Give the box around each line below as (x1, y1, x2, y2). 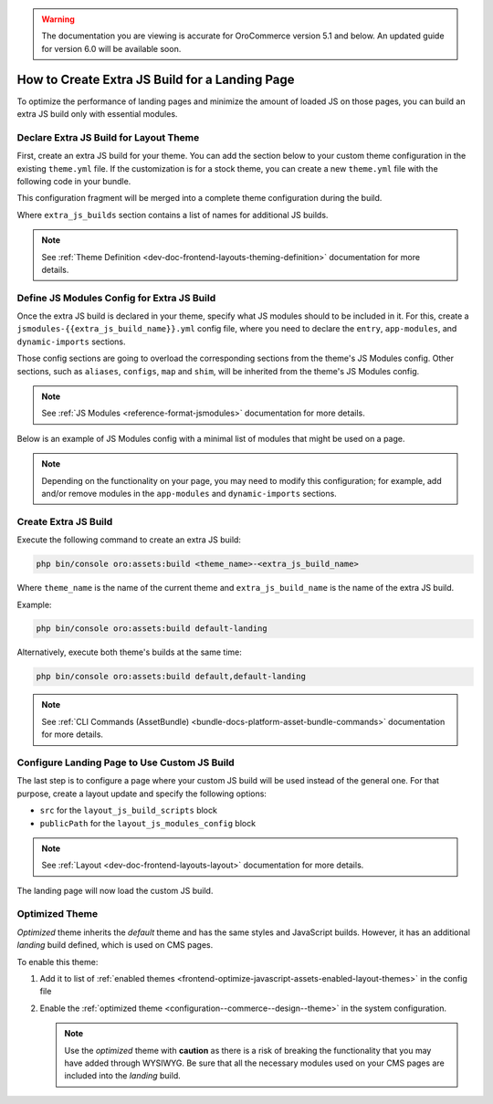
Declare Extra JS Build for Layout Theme (16, 131, 200, 143)
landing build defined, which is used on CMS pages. (16, 940, 214, 951)
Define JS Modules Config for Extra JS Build (16, 291, 216, 304)
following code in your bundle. (16, 176, 131, 186)
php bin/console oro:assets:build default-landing (36, 624, 268, 634)
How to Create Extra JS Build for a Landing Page (16, 71, 295, 87)
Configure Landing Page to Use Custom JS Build (16, 756, 235, 769)
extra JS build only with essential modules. (16, 109, 178, 120)
